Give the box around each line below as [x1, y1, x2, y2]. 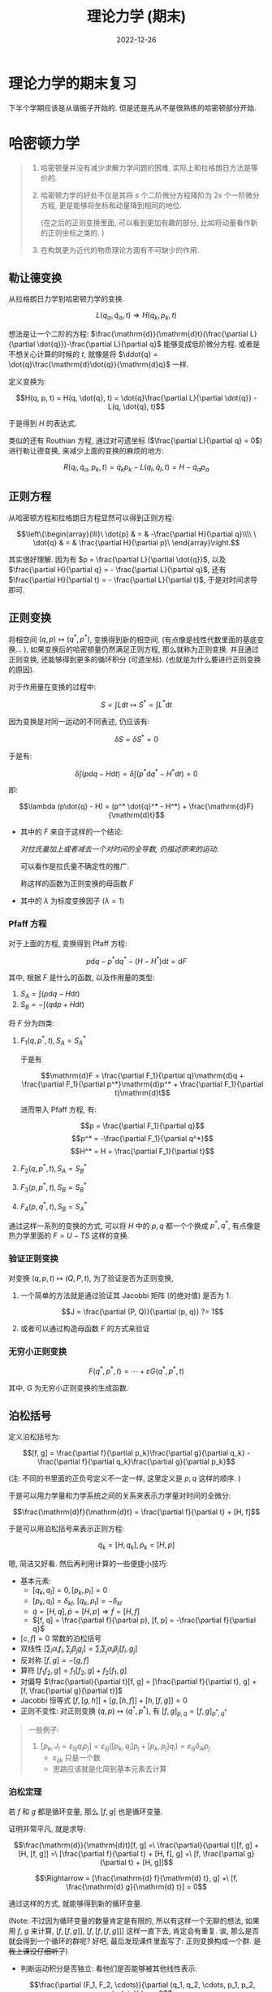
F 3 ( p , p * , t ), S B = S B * [19, 1181, 87, 1195]
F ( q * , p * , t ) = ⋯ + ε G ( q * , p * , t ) [89, 1365, 184, 1376]
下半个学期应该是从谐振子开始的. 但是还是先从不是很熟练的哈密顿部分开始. [8, 102, 257, 112]
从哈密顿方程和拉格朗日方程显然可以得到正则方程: [8, 513, 175, 523]
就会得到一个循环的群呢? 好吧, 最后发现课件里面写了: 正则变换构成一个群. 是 [8, 1936, 261, 1946]
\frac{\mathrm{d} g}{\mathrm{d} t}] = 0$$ [66, 1881, 207, 1891]
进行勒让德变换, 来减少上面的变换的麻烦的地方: [8, 446, 165, 456]
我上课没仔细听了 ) [8, 1946, 69, 1955]
